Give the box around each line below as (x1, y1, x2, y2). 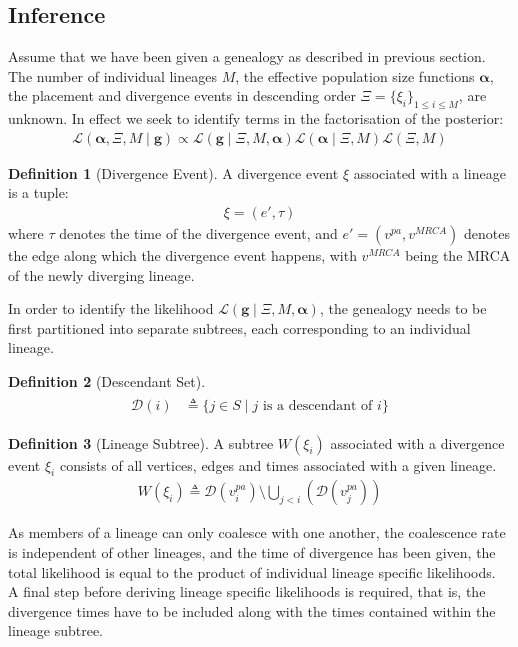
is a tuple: (8, 182, 69, 203)
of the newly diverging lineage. (8, 264, 195, 285)
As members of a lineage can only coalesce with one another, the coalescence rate (8, 522, 506, 543)
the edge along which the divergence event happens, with (8, 245, 357, 266)
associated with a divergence (330, 432, 505, 453)
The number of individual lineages (8, 65, 217, 86)
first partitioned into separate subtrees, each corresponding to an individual (8, 317, 471, 338)
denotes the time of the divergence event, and (59, 223, 338, 244)
